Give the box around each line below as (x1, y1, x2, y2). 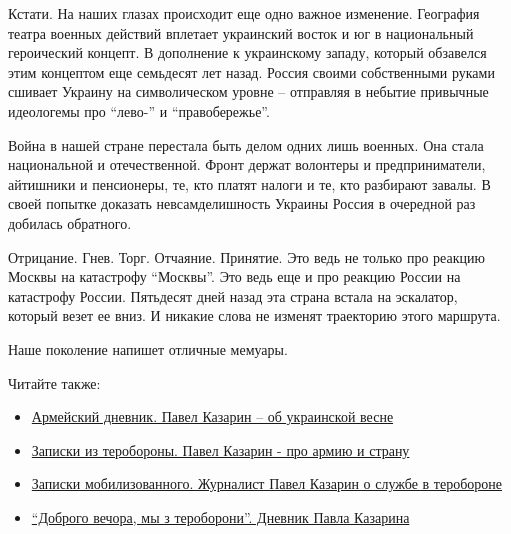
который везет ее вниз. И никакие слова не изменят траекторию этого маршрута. (8, 305, 501, 326)
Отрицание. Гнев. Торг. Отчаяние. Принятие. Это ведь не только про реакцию (8, 246, 485, 267)
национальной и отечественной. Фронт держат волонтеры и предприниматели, (8, 154, 486, 175)
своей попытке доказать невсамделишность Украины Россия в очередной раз (8, 193, 476, 214)
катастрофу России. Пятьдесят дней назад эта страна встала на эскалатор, (8, 285, 458, 306)
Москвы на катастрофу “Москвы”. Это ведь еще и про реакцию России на (8, 266, 461, 287)
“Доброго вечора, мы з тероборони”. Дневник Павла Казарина (31, 506, 410, 527)
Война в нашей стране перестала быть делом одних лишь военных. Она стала (8, 134, 484, 155)
